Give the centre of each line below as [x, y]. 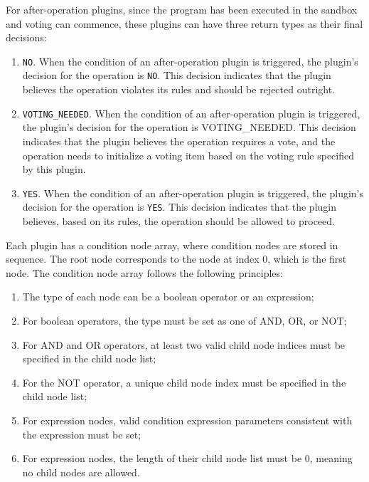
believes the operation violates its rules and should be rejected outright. [179, 89]
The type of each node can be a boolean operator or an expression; [168, 297]
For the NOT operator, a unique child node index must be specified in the [184, 382]
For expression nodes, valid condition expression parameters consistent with [187, 420]
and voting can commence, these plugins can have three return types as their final [184, 23]
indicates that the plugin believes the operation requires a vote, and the [179, 141]
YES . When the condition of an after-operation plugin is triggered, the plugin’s [193, 193]
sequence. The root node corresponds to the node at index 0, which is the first [176, 259]
